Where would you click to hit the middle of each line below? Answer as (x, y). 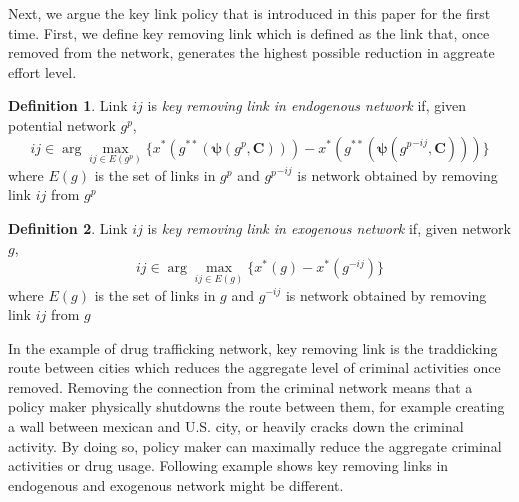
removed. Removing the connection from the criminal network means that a (240, 386)
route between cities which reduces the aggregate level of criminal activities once (254, 367)
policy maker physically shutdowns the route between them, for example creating (256, 406)
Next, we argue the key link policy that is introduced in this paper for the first (249, 13)
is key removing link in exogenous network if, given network (329, 228)
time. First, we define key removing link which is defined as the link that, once (249, 32)
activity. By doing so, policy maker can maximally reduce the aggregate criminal (255, 445)
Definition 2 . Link (68, 228)
